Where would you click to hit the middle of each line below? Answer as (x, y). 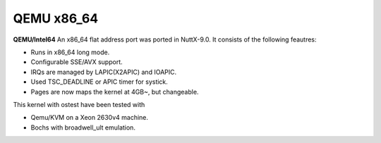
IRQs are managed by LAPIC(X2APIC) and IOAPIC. (103, 72)
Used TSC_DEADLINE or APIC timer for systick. (99, 82)
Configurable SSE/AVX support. (77, 62)
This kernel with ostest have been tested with (79, 104)
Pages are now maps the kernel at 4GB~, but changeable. (115, 92)
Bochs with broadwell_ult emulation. (83, 128)
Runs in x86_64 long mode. (70, 52)
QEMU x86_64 (56, 18)
